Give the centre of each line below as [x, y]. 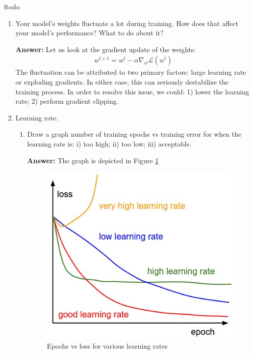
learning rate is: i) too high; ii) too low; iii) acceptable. [109, 143]
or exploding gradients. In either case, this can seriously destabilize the [122, 82]
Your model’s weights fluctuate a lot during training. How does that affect [127, 23]
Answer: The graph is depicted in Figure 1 [93, 160]
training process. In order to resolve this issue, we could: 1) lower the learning [132, 91]
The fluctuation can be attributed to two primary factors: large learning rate [131, 72]
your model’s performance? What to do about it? [89, 33]
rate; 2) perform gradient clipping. [67, 101]
